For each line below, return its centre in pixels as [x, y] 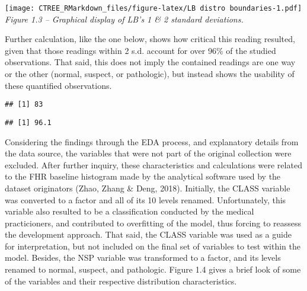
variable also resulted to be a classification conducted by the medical [129, 211]
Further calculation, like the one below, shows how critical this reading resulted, [150, 39]
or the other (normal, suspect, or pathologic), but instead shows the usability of [150, 74]
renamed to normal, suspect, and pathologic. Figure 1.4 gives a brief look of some [153, 269]
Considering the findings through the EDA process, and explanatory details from [152, 141]
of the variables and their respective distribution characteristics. [121, 281]
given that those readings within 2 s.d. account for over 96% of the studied [140, 50]
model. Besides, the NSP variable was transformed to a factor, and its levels [143, 258]
